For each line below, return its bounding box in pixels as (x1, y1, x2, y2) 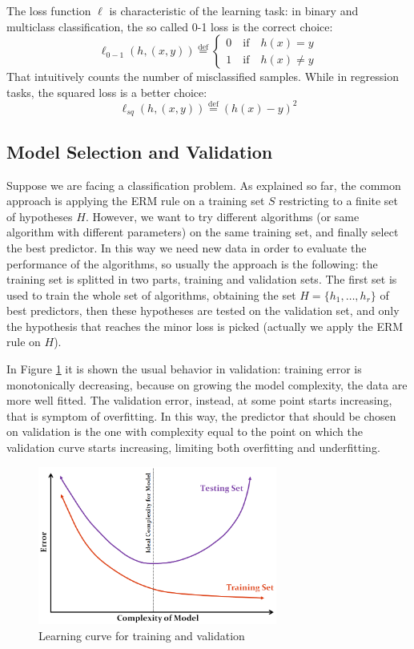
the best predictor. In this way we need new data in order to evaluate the (6, 239, 367, 256)
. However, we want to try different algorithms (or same (85, 208, 360, 224)
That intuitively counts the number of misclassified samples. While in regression (6, 68, 399, 85)
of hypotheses (6, 208, 73, 224)
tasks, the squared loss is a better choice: (6, 83, 207, 100)
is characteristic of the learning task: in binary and (109, 2, 359, 18)
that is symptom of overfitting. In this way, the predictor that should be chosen (6, 407, 396, 424)
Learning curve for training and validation (38, 627, 245, 644)
